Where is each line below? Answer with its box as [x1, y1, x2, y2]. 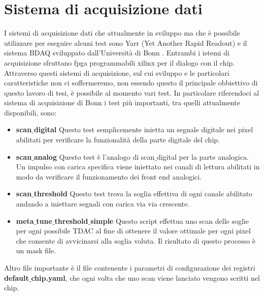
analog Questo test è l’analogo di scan [34, 151, 155, 162]
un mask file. [16, 245, 56, 256]
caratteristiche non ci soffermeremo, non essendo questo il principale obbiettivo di [4, 77, 258, 88]
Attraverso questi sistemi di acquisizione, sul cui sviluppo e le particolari [4, 67, 229, 78]
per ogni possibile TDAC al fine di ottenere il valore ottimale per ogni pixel [16, 225, 251, 236]
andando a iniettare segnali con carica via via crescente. [16, 198, 190, 209]
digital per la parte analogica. [156, 151, 249, 162]
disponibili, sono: [4, 107, 57, 117]
